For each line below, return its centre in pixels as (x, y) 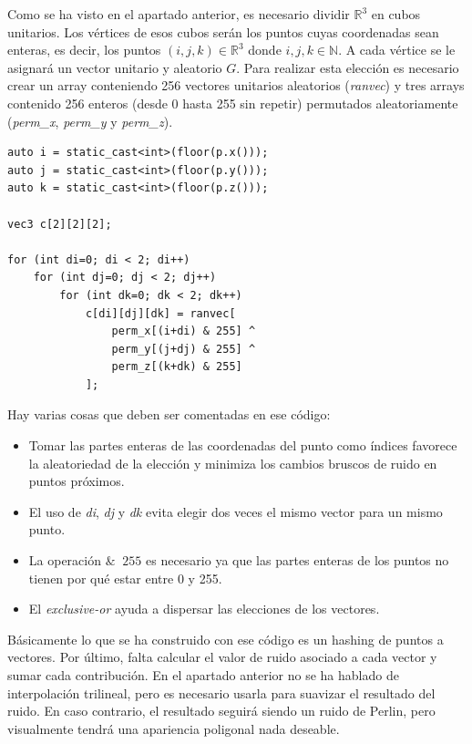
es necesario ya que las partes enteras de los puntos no (298, 560)
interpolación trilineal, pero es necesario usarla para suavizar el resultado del (221, 692)
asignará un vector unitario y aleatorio (115, 67)
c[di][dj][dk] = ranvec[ (160, 313)
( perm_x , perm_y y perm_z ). (90, 121)
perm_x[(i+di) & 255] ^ (184, 331)
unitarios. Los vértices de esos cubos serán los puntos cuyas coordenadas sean (223, 31)
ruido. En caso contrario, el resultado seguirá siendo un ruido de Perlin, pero (221, 711)
